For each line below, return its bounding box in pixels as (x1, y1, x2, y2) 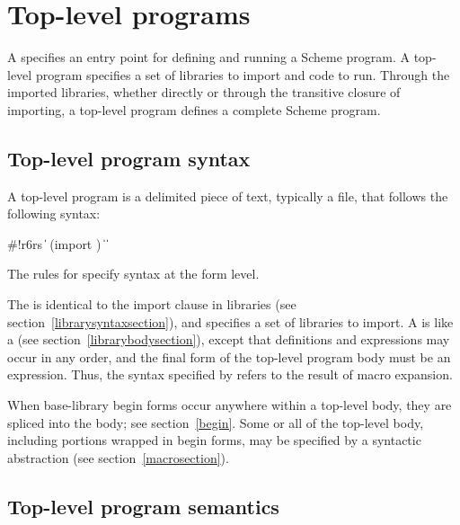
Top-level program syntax (7, 144, 251, 172)
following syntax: (7, 204, 101, 223)
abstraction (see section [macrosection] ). (7, 448, 229, 467)
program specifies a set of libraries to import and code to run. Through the (35, 65, 450, 84)
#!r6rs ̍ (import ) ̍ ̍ (7, 234, 108, 253)
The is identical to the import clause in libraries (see (7, 295, 296, 314)
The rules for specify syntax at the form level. (7, 264, 260, 283)
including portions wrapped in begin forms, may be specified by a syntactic (7, 431, 421, 449)
